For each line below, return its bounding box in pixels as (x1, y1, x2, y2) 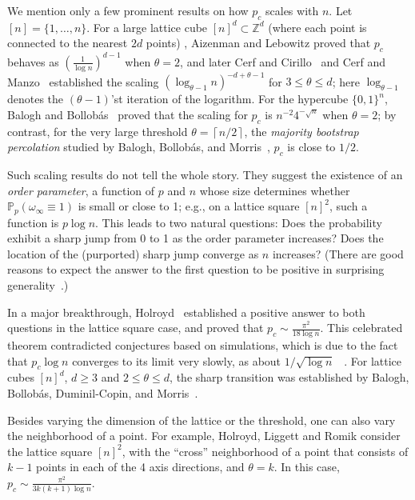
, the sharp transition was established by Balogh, (170, 369, 409, 386)
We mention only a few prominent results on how (7, 2, 249, 18)
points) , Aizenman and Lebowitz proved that (146, 34, 371, 51)
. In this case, (273, 458, 340, 475)
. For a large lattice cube (86, 18, 208, 35)
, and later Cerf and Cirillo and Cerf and (180, 53, 385, 70)
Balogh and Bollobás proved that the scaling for (7, 106, 248, 122)
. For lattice (344, 352, 402, 369)
